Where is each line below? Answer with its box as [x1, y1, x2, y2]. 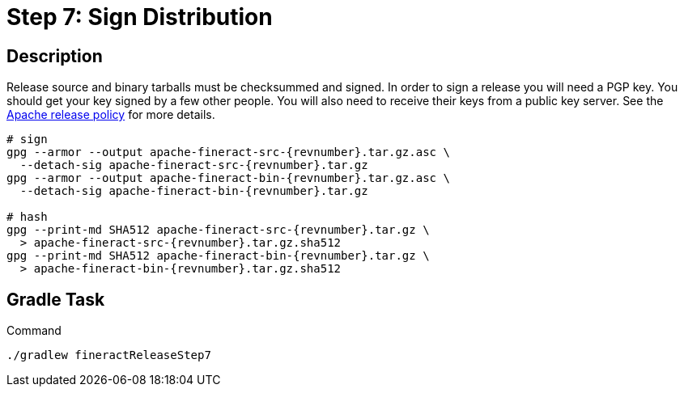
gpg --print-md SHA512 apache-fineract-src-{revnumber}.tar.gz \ [6, 223, 430, 237]
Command [6, 323, 62, 338]
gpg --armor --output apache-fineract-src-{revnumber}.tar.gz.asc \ [6, 146, 450, 159]
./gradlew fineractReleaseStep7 [6, 349, 211, 362]
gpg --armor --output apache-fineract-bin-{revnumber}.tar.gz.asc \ [6, 171, 450, 185]
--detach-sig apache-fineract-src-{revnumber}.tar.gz [19, 158, 368, 172]
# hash [6, 210, 48, 224]
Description [6, 45, 103, 66]
